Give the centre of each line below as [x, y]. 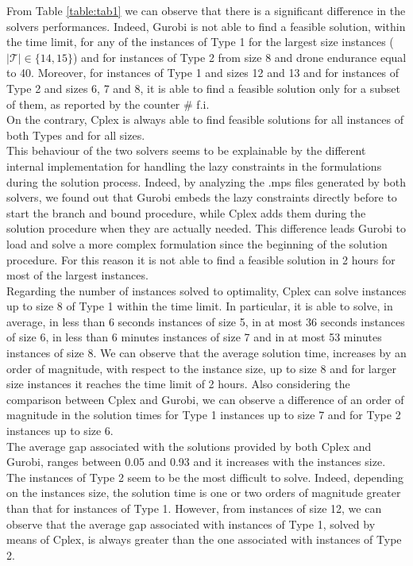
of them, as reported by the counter [93, 104]
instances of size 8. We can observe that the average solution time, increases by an [206, 353]
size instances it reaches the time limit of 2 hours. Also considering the [178, 384]
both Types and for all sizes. [76, 135]
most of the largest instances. [77, 275]
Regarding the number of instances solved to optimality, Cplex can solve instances [206, 290]
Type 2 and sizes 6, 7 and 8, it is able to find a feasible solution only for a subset [204, 88]
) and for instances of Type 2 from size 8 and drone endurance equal [239, 57]
